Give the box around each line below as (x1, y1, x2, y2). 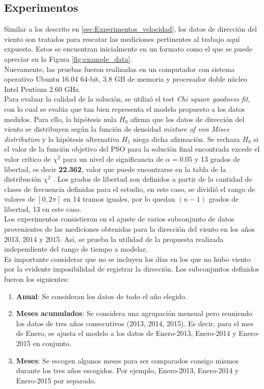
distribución (4, 174, 41, 184)
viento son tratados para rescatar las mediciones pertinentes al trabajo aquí (4, 33, 240, 44)
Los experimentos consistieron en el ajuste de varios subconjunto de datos (4, 213, 234, 224)
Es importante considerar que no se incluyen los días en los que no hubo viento (4, 253, 251, 264)
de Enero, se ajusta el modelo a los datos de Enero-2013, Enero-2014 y (16, 328, 236, 338)
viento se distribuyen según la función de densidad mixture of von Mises (4, 124, 229, 134)
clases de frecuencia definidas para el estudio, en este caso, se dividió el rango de (4, 183, 255, 194)
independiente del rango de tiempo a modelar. (4, 244, 148, 254)
